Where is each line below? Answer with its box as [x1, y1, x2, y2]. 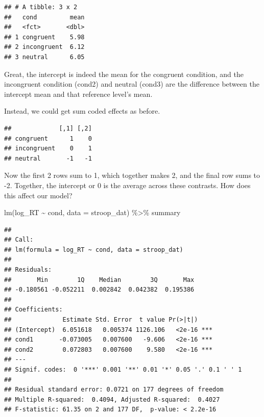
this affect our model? [4, 190, 73, 200]
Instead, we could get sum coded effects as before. [4, 106, 160, 116]
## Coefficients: [4, 306, 63, 314]
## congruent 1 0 [4, 135, 92, 142]
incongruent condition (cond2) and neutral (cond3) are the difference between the [4, 79, 259, 89]
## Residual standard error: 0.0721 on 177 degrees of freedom [4, 386, 224, 394]
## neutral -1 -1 [4, 154, 92, 162]
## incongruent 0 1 [4, 145, 92, 152]
